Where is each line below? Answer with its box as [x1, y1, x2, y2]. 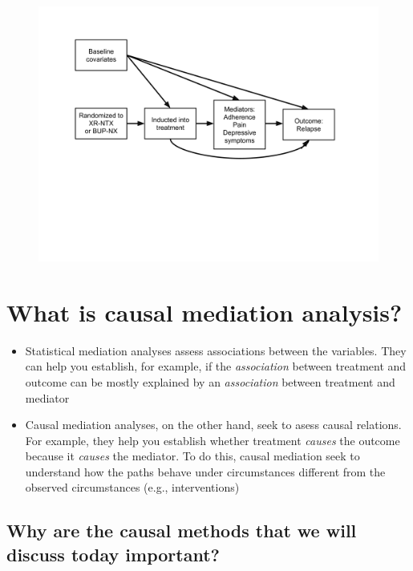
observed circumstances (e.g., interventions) [25, 479, 240, 496]
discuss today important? [6, 541, 220, 566]
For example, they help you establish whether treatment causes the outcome [25, 431, 400, 448]
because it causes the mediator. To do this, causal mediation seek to [25, 447, 360, 464]
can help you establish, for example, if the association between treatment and [25, 358, 407, 375]
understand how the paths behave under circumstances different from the [25, 463, 386, 480]
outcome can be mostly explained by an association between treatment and [25, 373, 395, 390]
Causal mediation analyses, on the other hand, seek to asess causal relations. [25, 416, 402, 433]
